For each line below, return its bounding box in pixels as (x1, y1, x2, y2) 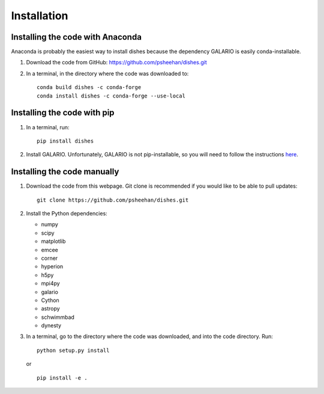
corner (41, 254, 58, 262)
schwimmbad (41, 313, 75, 321)
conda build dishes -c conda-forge (37, 84, 142, 91)
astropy (41, 305, 60, 312)
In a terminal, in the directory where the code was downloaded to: (26, 70, 189, 77)
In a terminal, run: (26, 123, 70, 131)
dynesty (41, 322, 62, 329)
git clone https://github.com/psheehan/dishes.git (37, 196, 189, 203)
